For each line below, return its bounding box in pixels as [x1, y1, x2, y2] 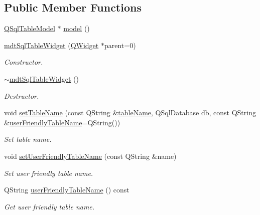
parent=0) [104, 40, 136, 50]
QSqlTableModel [4, 23, 55, 34]
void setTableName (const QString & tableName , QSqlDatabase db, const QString [4, 107, 256, 118]
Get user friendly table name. [4, 201, 95, 211]
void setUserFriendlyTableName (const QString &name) [4, 150, 177, 161]
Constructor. [4, 57, 43, 67]
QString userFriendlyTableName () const [4, 184, 129, 195]
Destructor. [4, 90, 39, 101]
